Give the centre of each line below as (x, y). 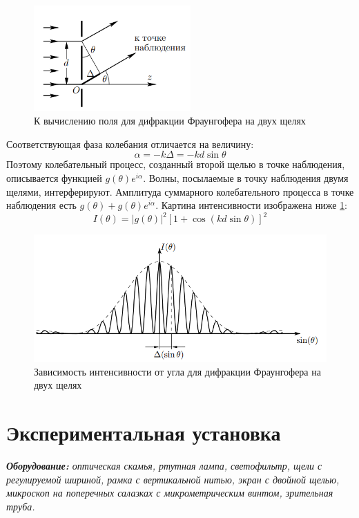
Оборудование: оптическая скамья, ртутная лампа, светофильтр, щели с (164, 466)
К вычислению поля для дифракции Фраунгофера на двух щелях (170, 121)
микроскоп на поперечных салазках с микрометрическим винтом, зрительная (170, 493)
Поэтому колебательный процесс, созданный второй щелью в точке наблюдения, (176, 164)
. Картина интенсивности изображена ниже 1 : (251, 205)
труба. (21, 506)
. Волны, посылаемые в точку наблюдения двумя (246, 178)
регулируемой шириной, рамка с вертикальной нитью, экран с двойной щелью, (173, 479)
